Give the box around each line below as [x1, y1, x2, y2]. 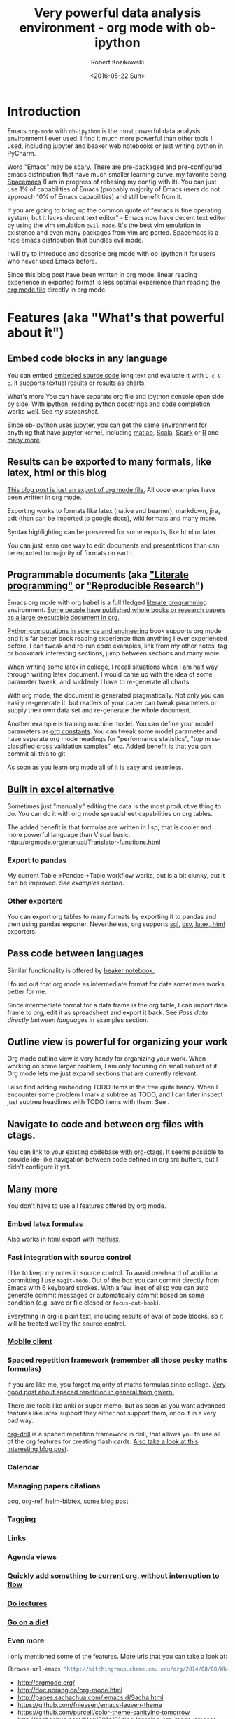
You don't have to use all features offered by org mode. [7, 1201, 166, 1210]
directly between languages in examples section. [7, 1015, 149, 1024]
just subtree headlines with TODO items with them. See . [7, 1098, 170, 1106]
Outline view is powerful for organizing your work [7, 1035, 228, 1047]
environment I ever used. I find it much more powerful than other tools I [7, 134, 213, 142]
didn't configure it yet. [7, 1162, 71, 1171]
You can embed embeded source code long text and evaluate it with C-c [7, 371, 215, 379]
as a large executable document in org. [7, 613, 120, 622]
